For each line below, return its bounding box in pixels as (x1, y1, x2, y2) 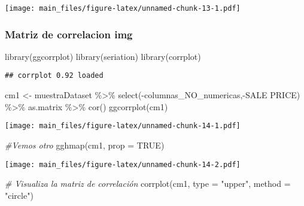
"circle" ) (5, 189, 34, 201)
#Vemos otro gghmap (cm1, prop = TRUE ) (5, 138, 165, 151)
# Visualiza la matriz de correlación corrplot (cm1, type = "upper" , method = (5, 177, 291, 190)
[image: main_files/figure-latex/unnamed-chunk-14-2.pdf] (5, 160, 241, 169)
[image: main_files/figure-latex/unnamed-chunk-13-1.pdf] (5, 4, 241, 13)
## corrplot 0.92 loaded (5, 71, 104, 80)
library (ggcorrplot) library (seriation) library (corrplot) (5, 50, 201, 62)
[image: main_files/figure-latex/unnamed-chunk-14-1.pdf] (5, 122, 241, 131)
